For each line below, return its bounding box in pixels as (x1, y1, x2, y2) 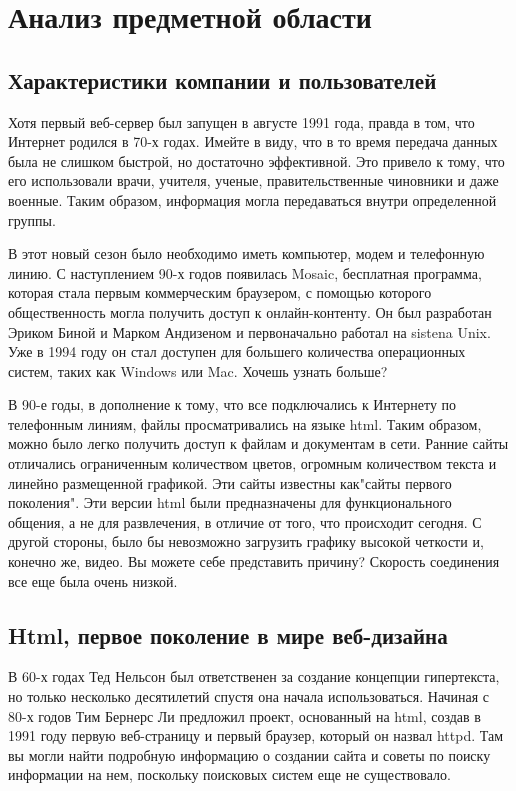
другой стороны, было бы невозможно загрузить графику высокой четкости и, (8, 531, 484, 552)
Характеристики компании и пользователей (8, 64, 437, 95)
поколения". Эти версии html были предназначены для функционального (8, 492, 452, 513)
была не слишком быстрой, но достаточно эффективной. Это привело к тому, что (8, 150, 505, 171)
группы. (8, 209, 56, 230)
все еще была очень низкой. (8, 570, 178, 591)
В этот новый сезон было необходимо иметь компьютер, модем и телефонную (8, 243, 485, 264)
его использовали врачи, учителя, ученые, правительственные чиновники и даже (8, 170, 499, 191)
